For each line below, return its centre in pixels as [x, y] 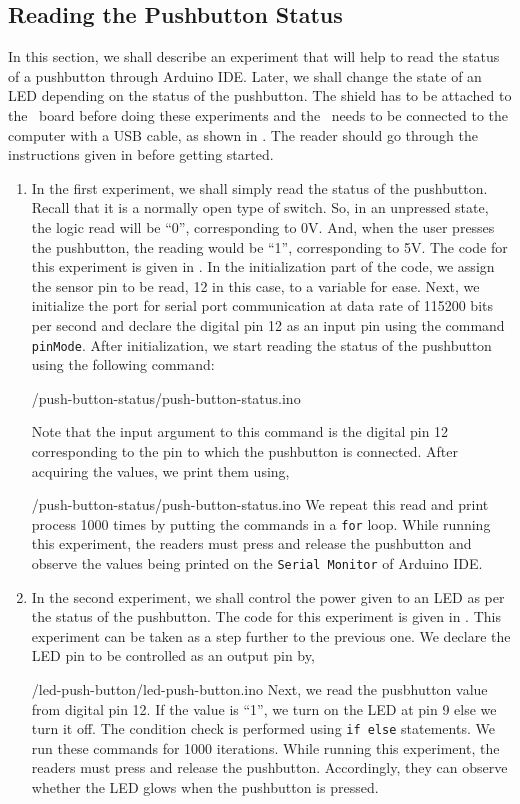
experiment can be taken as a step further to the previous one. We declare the [271, 635]
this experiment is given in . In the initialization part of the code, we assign [263, 266]
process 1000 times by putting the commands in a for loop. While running [261, 523]
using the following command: [123, 364]
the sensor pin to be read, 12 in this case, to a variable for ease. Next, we [255, 285]
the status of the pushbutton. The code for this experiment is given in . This [266, 616]
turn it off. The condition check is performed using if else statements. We [263, 728]
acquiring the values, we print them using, [160, 470]
